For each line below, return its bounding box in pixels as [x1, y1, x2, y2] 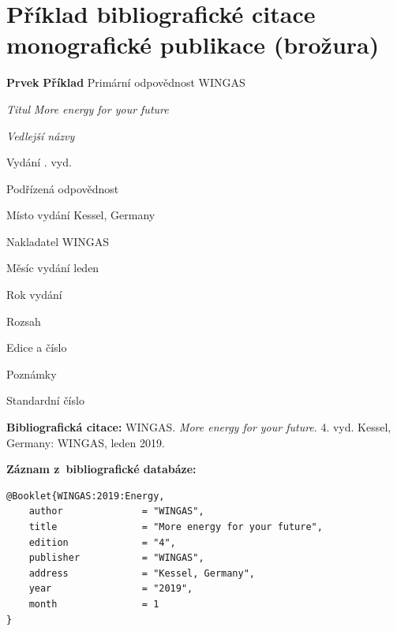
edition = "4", [28, 536, 176, 548]
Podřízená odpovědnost [6, 180, 119, 196]
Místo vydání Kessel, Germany [6, 207, 155, 223]
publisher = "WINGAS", [28, 552, 204, 564]
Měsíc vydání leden [6, 259, 99, 276]
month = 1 [28, 598, 159, 610]
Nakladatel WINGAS [6, 233, 110, 249]
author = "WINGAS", [28, 506, 204, 517]
